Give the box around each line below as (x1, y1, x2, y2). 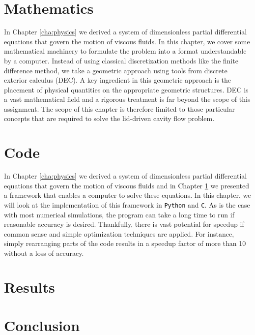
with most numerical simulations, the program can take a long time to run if (4, 209, 234, 219)
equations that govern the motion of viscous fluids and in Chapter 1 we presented (4, 180, 250, 190)
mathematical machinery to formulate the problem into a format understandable (4, 46, 247, 56)
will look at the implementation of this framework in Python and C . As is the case (4, 199, 250, 210)
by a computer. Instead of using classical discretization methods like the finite (4, 55, 238, 65)
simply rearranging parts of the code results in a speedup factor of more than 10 (4, 238, 246, 248)
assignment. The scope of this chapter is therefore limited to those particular (4, 103, 235, 114)
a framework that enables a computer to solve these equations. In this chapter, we (4, 190, 251, 200)
